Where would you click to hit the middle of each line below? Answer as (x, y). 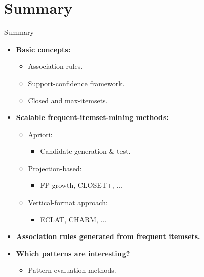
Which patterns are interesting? (73, 253)
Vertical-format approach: (68, 202)
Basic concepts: (43, 49)
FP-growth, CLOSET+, (77, 185)
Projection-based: (55, 168)
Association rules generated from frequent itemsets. (108, 236)
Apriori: (40, 134)
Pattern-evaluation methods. (72, 270)
